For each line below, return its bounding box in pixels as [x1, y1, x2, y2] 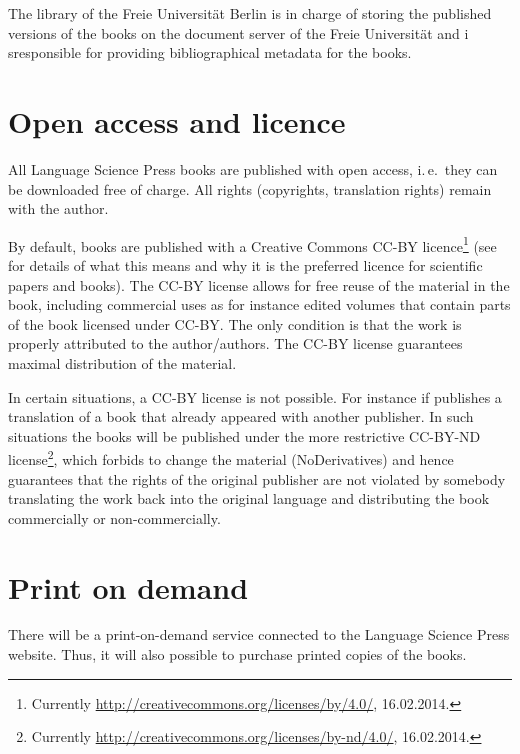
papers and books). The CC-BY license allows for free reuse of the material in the [8, 274, 510, 295]
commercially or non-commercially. [8, 507, 221, 528]
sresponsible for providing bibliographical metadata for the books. [8, 42, 412, 63]
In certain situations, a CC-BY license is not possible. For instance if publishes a [8, 386, 502, 407]
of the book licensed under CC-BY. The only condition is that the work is [8, 313, 462, 334]
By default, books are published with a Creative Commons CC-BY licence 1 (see [8, 232, 497, 256]
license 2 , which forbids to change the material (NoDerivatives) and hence [8, 446, 454, 469]
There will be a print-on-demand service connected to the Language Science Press [8, 624, 510, 645]
